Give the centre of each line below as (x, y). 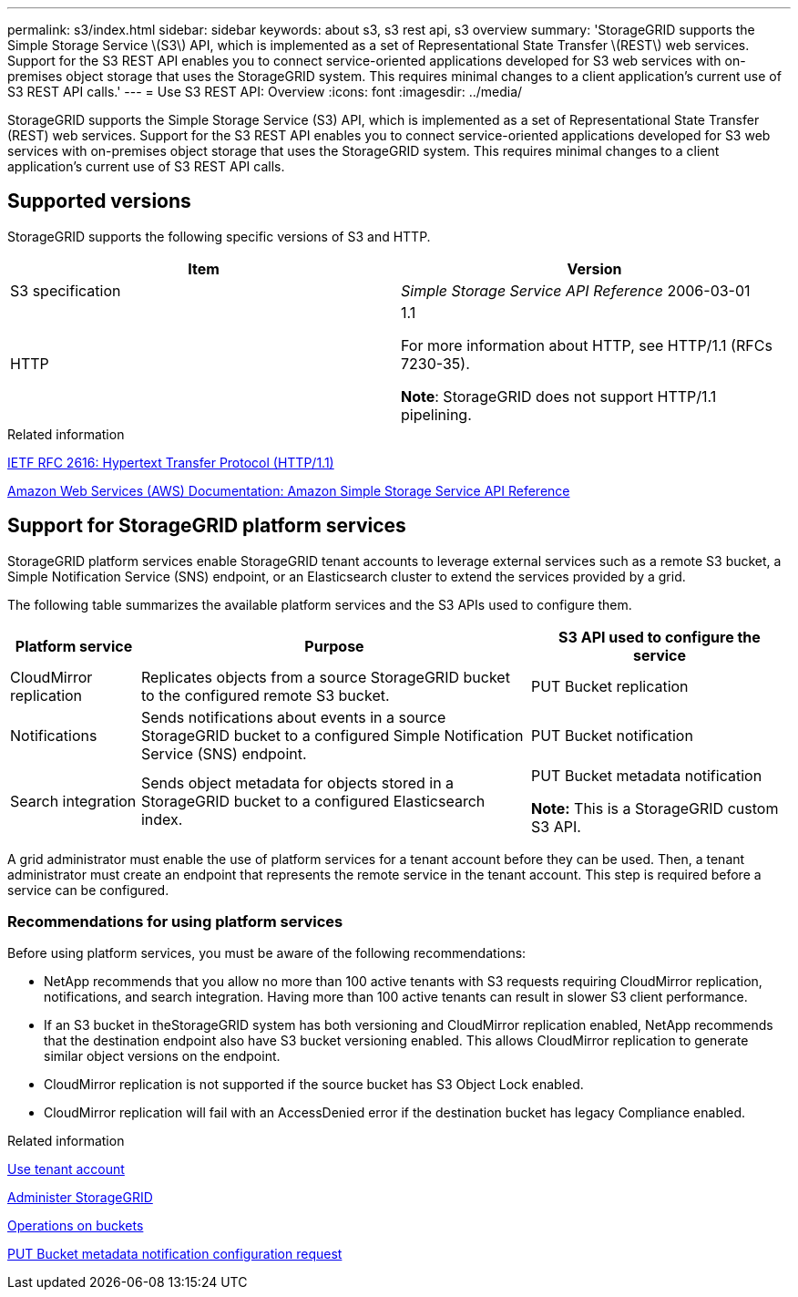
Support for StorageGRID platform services (207, 526)
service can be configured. (88, 890)
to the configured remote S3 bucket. (265, 695)
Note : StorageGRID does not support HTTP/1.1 (559, 396)
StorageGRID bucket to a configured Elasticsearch (313, 801)
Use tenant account (66, 1169)
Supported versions (99, 201)
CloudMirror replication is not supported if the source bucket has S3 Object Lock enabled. (314, 1085)
